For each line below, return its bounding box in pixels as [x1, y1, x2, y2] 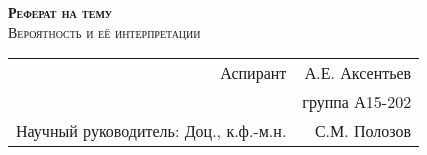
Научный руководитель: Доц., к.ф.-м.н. [16, 119, 287, 143]
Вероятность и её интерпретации [8, 21, 201, 42]
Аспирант [220, 61, 287, 85]
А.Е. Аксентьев [304, 61, 412, 85]
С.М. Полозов [314, 119, 412, 143]
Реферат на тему [8, 2, 113, 22]
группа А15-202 [302, 90, 412, 114]
